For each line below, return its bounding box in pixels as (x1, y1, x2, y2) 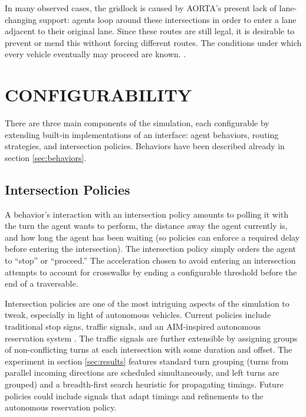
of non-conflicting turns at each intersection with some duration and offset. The (5, 343, 292, 356)
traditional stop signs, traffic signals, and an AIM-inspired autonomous (5, 320, 261, 333)
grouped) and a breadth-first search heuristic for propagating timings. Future (5, 377, 284, 390)
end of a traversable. (5, 277, 78, 290)
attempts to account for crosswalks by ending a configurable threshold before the (5, 265, 297, 278)
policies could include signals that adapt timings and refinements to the (5, 389, 264, 402)
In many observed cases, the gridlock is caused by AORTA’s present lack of (5, 2, 277, 14)
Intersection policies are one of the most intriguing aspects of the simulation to (5, 297, 289, 309)
